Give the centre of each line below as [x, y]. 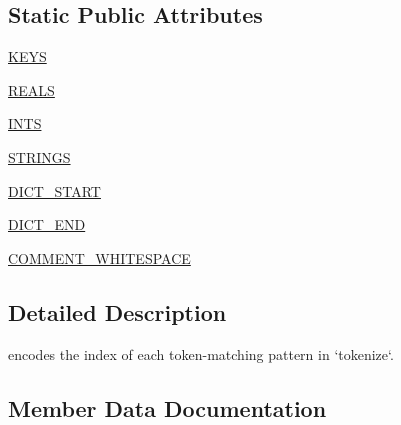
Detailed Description [117, 311]
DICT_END [47, 224]
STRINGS [39, 156]
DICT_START [54, 190]
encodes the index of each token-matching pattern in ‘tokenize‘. [201, 353]
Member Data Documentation [167, 407]
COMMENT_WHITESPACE [99, 257]
